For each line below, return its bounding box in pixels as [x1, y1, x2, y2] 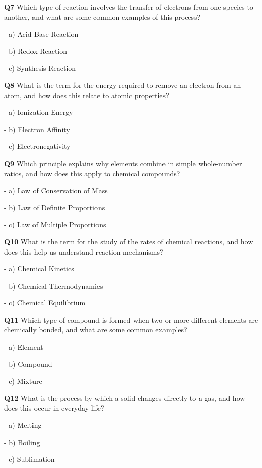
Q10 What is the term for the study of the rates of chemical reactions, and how [4, 236, 253, 246]
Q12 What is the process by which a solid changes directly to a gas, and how [4, 392, 245, 403]
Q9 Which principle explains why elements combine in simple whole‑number [4, 158, 242, 168]
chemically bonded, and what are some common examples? [4, 324, 187, 335]
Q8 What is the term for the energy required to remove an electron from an [4, 79, 241, 90]
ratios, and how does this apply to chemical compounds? [4, 168, 180, 178]
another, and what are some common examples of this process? [4, 11, 201, 22]
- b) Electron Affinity [4, 123, 70, 134]
